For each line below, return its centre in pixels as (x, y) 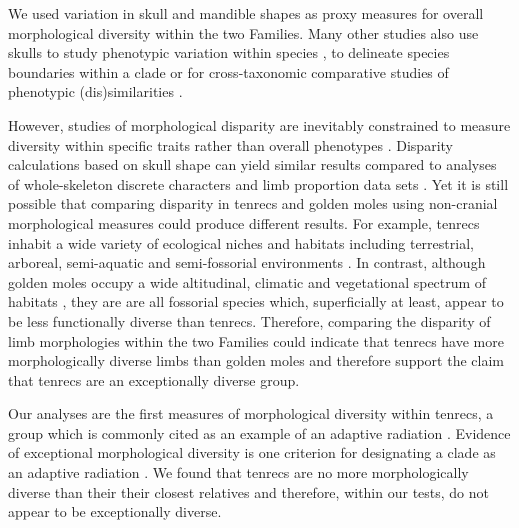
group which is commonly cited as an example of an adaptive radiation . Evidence (259, 432)
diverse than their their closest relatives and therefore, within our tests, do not (249, 491)
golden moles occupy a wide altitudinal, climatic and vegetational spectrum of (247, 281)
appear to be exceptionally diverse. (115, 511)
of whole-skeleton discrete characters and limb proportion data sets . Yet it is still (258, 183)
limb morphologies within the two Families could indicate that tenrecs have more (256, 340)
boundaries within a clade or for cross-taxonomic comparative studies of (228, 71)
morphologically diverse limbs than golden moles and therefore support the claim (256, 360)
